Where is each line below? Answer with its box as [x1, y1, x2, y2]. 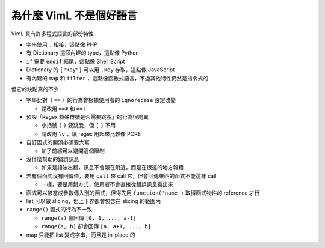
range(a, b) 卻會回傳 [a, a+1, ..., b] [41, 223, 152, 230]
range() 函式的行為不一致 [26, 206, 93, 213]
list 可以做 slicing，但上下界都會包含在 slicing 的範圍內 [26, 197, 161, 204]
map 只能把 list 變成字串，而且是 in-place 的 [26, 231, 135, 238]
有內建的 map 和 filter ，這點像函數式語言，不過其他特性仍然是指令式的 [26, 74, 209, 82]
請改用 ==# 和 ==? [41, 105, 87, 112]
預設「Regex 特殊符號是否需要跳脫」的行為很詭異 [26, 113, 149, 121]
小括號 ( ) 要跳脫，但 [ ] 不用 [41, 122, 116, 129]
